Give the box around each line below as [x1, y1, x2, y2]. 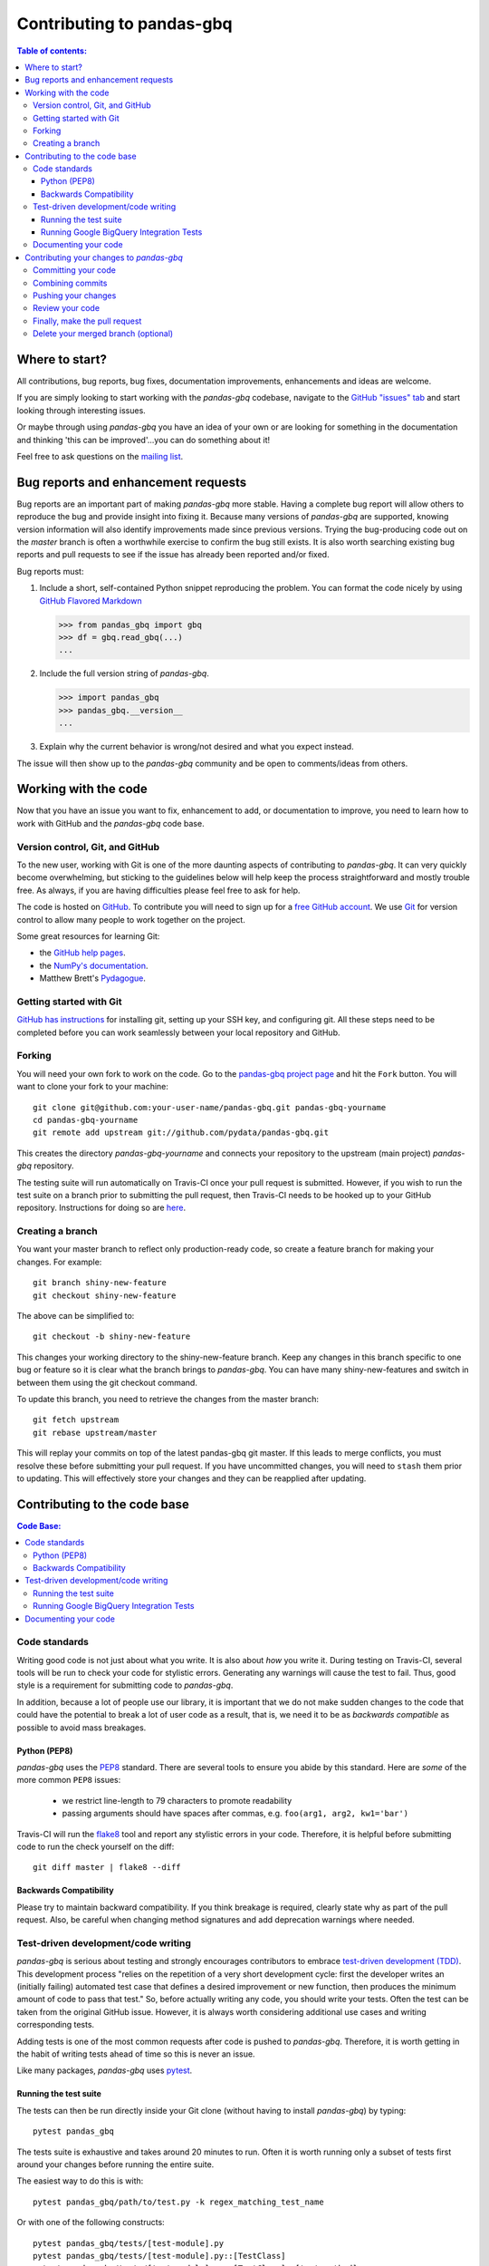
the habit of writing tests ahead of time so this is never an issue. [16, 2048, 255, 2059]
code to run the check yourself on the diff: [16, 1841, 175, 1852]
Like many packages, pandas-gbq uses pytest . [16, 2065, 193, 2076]
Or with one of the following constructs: [16, 2217, 165, 2228]
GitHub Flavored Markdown [39, 595, 142, 606]
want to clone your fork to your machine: [16, 1081, 169, 1092]
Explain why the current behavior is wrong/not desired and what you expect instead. [39, 741, 354, 752]
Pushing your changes [33, 290, 117, 301]
